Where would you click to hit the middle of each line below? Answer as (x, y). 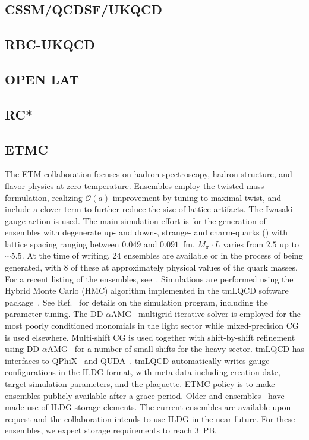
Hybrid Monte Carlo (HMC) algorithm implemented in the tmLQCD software (147, 290)
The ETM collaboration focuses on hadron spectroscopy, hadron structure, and (149, 174)
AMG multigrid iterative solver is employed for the (206, 314)
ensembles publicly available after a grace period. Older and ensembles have (145, 395)
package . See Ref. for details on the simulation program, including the (136, 302)
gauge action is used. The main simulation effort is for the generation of (135, 220)
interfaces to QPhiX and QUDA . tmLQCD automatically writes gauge (137, 360)
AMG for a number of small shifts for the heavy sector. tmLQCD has (176, 349)
